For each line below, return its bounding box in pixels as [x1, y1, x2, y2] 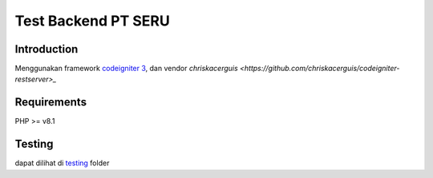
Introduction [14, 42, 79, 56]
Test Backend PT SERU [14, 12, 170, 30]
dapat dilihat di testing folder [14, 158, 110, 168]
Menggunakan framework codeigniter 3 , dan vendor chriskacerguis [14, 64, 238, 73]
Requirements [14, 96, 87, 109]
